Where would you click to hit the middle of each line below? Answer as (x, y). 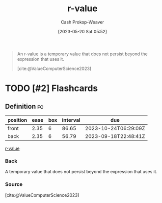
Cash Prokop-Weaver (82, 22)
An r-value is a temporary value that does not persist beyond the (82, 54)
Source (14, 184)
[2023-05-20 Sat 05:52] (82, 31)
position (17, 120)
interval (71, 120)
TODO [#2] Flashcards (52, 88)
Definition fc (24, 106)
